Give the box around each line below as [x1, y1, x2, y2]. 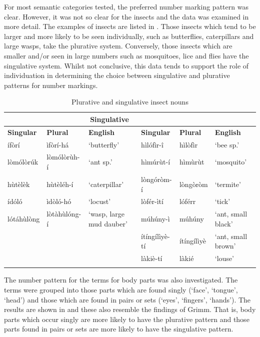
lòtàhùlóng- [46, 208, 81, 219]
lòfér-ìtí [141, 196, 163, 206]
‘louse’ [214, 253, 234, 263]
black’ [214, 218, 233, 228]
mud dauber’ [88, 218, 127, 228]
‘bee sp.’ [214, 139, 239, 149]
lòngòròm [179, 178, 208, 189]
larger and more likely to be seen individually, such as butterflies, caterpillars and [4, 30, 254, 41]
